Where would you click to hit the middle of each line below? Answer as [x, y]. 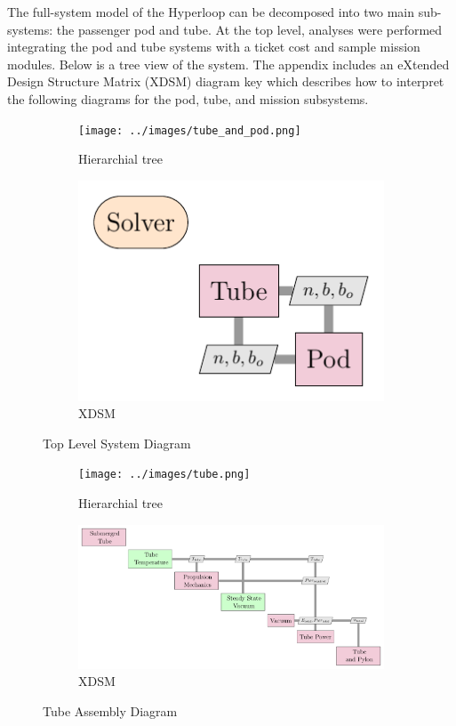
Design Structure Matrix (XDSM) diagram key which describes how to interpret [226, 81]
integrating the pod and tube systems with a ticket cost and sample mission [214, 47]
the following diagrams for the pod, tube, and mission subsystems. [188, 98]
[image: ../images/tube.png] [164, 475]
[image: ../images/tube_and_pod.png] [190, 130]
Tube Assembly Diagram [110, 710]
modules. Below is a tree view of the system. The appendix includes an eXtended [228, 64]
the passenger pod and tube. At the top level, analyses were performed [249, 29]
